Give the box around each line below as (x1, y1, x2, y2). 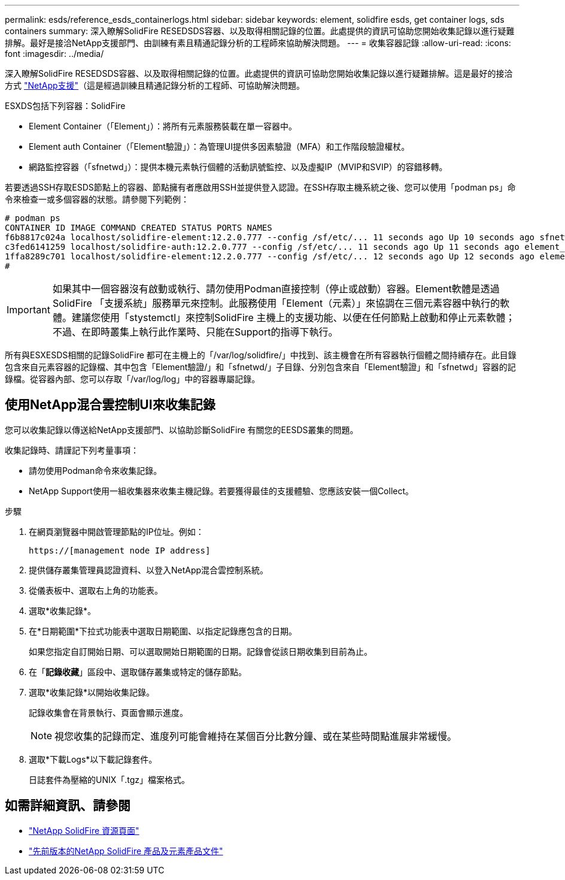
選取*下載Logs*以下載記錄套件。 (29, 754, 157, 764)
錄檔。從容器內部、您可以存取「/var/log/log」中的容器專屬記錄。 (5, 374, 260, 384)
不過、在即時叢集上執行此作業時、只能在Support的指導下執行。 (52, 326, 338, 338)
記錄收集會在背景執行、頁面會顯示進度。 (29, 707, 188, 718)
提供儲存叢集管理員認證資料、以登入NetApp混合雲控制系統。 (29, 564, 269, 575)
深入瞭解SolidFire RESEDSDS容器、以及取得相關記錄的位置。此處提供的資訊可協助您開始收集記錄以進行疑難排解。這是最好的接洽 (5, 68, 513, 78)
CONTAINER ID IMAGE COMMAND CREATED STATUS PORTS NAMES (5, 223, 272, 232)
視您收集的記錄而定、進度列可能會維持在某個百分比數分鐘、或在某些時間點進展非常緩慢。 (54, 730, 457, 742)
